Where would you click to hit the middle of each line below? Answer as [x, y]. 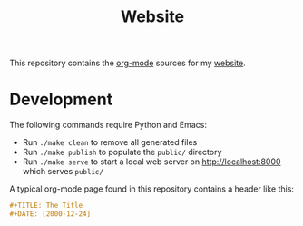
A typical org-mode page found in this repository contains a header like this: [152, 189]
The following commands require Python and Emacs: [108, 125]
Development [61, 99]
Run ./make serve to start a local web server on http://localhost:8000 [151, 162]
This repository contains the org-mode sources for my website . [128, 63]
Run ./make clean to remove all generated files [110, 142]
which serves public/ [63, 172]
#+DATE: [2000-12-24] [50, 214]
